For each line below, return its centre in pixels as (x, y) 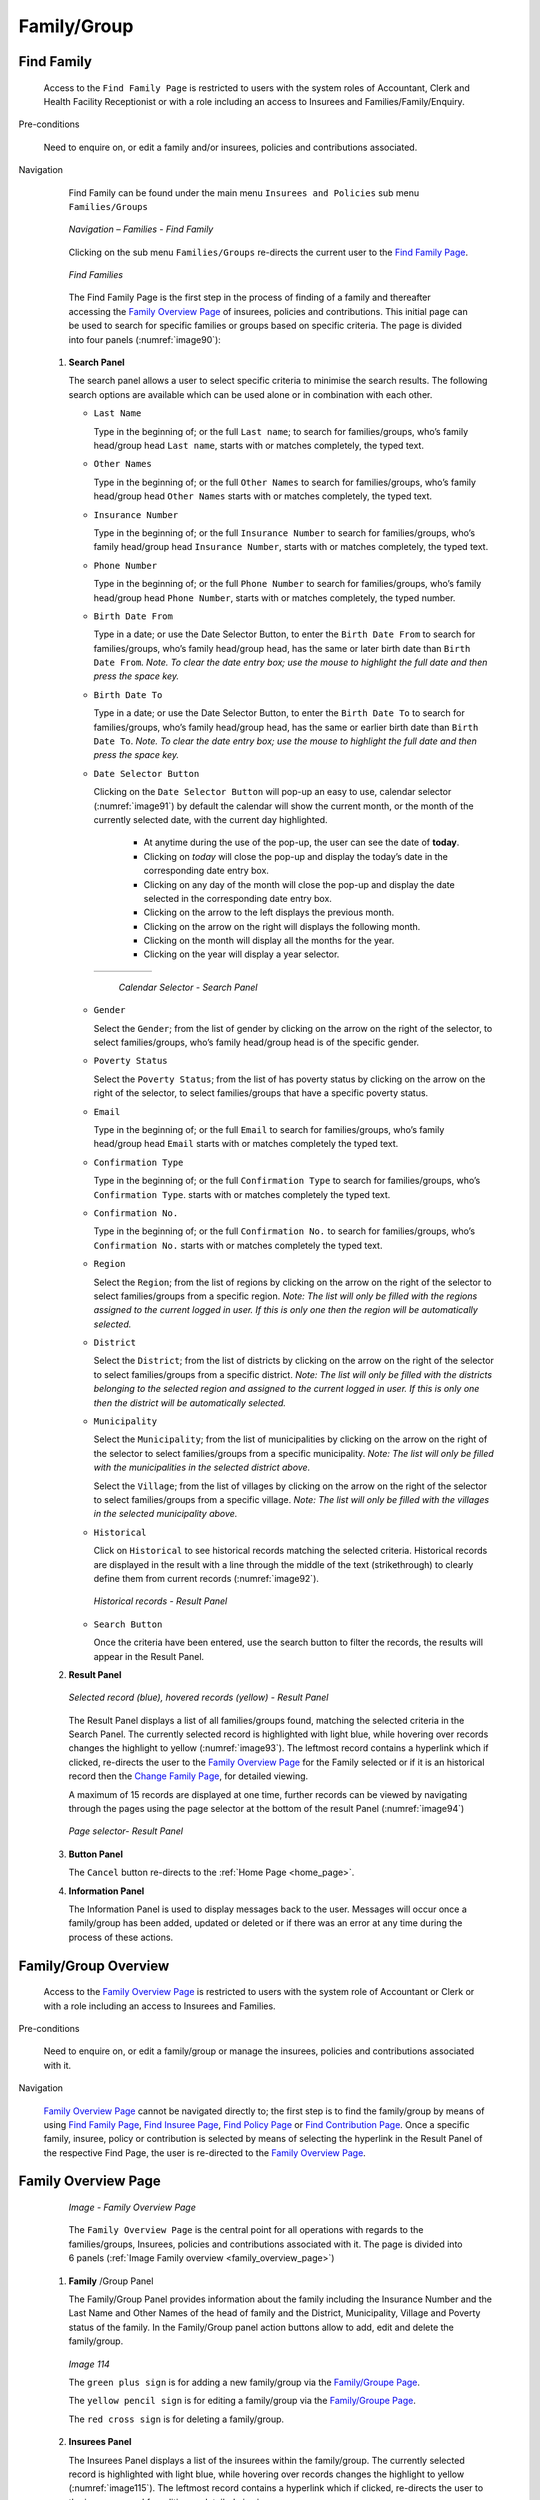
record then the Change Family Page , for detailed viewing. (188, 1776)
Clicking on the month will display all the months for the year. (269, 941)
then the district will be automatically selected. (190, 1402)
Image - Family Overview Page (132, 2207)
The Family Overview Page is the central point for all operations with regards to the (246, 2230)
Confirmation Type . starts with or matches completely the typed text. (242, 1194)
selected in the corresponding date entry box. (237, 898)
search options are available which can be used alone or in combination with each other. (250, 394)
